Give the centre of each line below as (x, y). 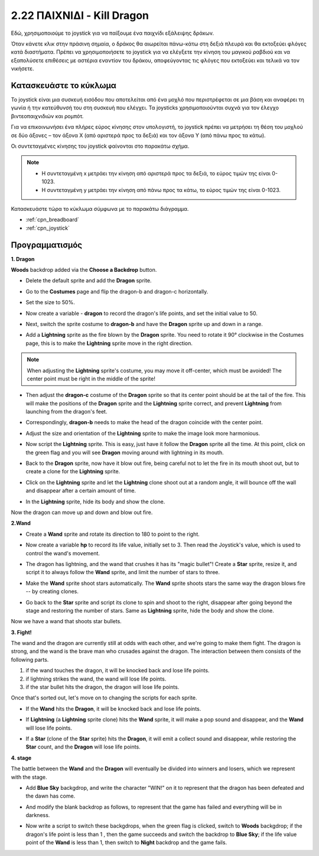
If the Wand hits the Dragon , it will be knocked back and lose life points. (113, 708)
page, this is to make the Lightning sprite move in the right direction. (109, 343)
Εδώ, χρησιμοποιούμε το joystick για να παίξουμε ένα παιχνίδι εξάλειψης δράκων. (113, 33)
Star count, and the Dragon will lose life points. (83, 747)
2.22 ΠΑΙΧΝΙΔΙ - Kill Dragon (80, 15)
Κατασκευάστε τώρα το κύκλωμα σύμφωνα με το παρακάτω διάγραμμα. (100, 209)
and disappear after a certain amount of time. (81, 491)
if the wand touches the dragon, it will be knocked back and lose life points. (118, 671)
